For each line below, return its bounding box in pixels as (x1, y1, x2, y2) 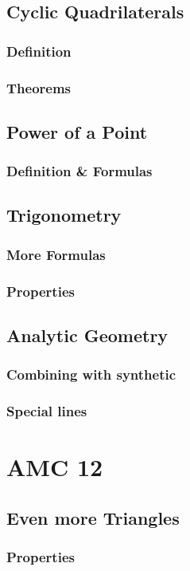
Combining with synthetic (6, 364, 176, 384)
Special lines (6, 401, 87, 421)
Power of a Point (6, 119, 148, 144)
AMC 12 (6, 451, 103, 483)
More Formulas (6, 244, 106, 264)
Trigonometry (6, 203, 122, 227)
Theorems (6, 77, 72, 97)
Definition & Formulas (6, 161, 153, 181)
